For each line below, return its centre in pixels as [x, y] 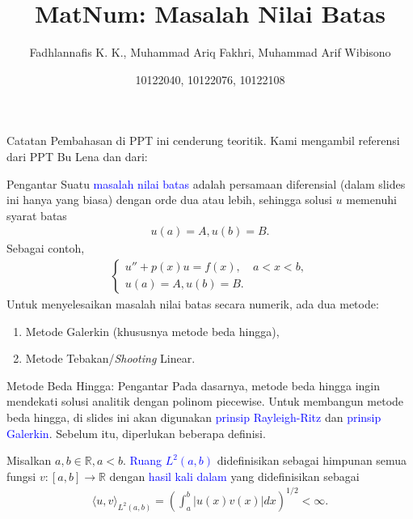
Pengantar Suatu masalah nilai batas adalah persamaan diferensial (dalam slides [206, 183]
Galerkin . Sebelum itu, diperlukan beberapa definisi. [136, 433]
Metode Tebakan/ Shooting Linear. [110, 358]
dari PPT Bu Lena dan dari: [77, 156]
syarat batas [37, 215]
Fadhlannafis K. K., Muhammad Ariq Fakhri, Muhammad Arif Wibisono [210, 52]
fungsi [21, 476]
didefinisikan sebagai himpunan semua [312, 460]
